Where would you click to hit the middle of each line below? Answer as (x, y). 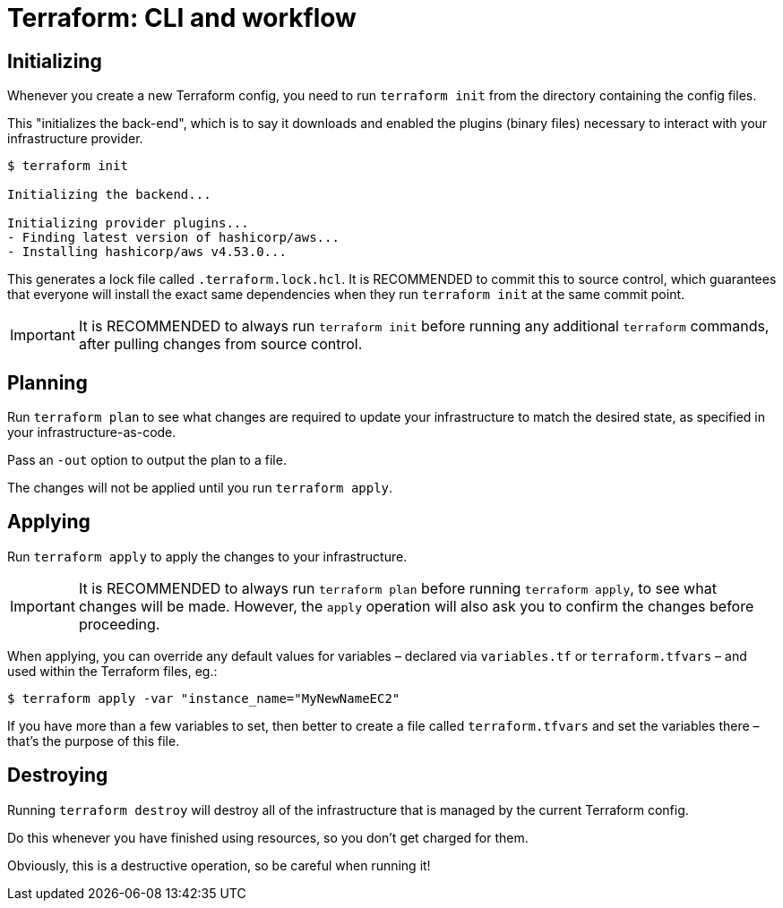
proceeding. (119, 624)
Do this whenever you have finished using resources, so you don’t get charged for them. (268, 837)
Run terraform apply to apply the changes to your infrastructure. (207, 556)
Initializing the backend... (109, 195)
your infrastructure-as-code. (92, 433)
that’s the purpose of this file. (94, 741)
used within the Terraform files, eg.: (112, 671)
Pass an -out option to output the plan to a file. (147, 460)
